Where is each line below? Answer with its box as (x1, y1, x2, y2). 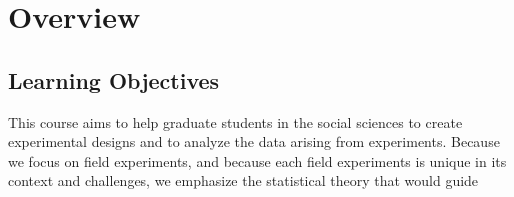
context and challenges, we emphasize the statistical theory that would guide (8, 170, 479, 191)
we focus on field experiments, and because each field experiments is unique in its (8, 150, 507, 171)
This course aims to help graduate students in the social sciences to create (8, 111, 463, 132)
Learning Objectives (8, 64, 220, 95)
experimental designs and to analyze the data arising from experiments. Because (8, 131, 500, 152)
